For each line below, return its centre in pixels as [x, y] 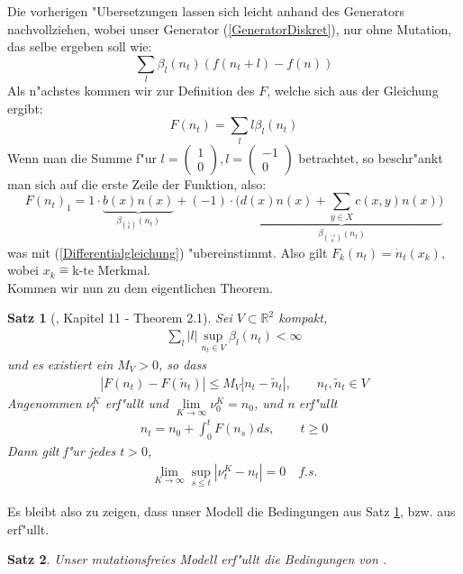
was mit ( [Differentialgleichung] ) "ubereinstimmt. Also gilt [168, 252]
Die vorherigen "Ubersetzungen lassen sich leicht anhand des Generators [206, 11]
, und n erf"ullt [295, 402]
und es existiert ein [60, 364]
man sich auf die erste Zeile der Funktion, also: [137, 183]
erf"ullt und [136, 402]
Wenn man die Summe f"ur [82, 157]
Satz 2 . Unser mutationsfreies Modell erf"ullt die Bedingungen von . [197, 559]
